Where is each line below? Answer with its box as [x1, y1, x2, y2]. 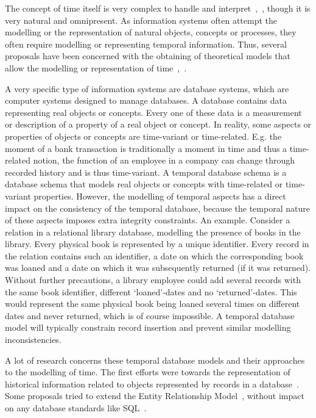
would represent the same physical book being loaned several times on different [5, 297, 300, 310]
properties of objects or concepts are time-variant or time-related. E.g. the [5, 129, 282, 142]
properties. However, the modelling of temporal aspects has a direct [33, 189, 286, 202]
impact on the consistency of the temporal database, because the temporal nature [5, 201, 310, 214]
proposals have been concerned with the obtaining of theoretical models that [5, 49, 290, 62]
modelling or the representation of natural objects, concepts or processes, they [5, 26, 297, 38]
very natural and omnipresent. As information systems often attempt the [5, 13, 277, 26]
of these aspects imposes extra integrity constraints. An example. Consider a [5, 214, 290, 226]
